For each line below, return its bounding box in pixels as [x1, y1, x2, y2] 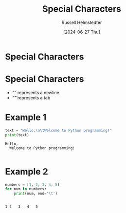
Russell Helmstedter [61, 19, 102, 25]
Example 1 [5, 112, 47, 123]
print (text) [5, 133, 29, 137]
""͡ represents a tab [12, 95, 51, 100]
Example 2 [5, 166, 49, 177]
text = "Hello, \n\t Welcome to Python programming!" [5, 128, 112, 133]
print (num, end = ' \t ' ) [14, 191, 57, 196]
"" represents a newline [12, 89, 59, 96]
